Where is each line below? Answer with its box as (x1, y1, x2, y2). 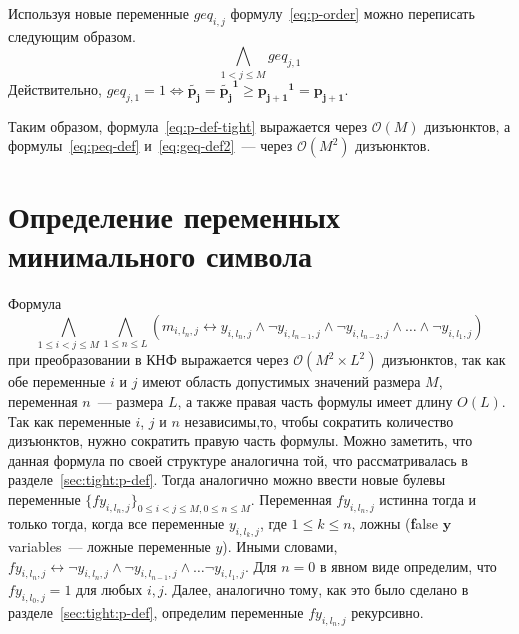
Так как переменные (8, 410, 131, 431)
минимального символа (8, 235, 312, 276)
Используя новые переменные (8, 3, 189, 23)
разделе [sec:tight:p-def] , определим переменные (8, 601, 304, 622)
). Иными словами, (222, 535, 338, 556)
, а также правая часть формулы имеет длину (177, 390, 453, 411)
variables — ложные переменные (8, 535, 211, 556)
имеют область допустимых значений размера (142, 371, 421, 392)
